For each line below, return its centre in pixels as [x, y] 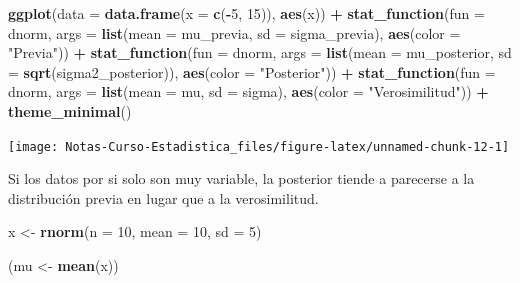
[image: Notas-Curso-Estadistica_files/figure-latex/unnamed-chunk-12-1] [259, 146]
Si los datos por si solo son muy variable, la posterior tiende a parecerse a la [241, 178]
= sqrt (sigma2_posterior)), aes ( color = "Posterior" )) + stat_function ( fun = [252, 71]
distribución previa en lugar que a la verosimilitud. [163, 197]
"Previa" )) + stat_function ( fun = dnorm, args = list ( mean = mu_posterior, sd [260, 52]
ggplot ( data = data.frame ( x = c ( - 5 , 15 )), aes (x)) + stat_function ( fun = [246, 13]
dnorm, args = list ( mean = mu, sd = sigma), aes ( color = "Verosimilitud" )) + [248, 91]
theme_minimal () [70, 110]
